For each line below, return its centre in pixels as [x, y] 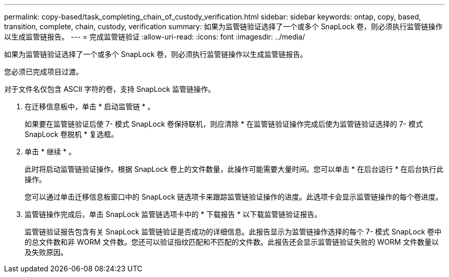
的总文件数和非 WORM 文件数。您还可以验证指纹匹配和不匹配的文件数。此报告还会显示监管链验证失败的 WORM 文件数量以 [232, 242]
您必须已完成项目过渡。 [44, 72]
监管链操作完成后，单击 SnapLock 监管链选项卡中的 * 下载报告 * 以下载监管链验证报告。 [173, 214]
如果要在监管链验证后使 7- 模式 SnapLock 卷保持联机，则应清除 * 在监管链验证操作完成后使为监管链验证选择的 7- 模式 [224, 124]
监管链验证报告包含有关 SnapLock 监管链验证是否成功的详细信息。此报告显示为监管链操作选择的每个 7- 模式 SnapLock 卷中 [233, 232]
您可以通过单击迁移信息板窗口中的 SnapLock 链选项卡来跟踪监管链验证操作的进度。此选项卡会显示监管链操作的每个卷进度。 [234, 197]
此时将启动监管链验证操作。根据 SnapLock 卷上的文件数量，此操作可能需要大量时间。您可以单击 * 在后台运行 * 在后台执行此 [234, 169]
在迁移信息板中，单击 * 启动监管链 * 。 [90, 106]
